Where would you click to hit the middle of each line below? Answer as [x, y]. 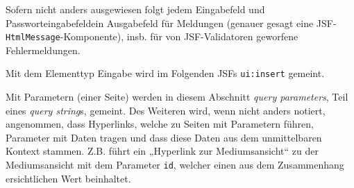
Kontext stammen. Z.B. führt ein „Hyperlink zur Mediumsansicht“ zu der [162, 151]
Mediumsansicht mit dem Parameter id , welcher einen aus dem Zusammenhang [175, 165]
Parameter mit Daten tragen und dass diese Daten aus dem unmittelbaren [164, 137]
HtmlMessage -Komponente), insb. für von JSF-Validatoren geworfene [152, 36]
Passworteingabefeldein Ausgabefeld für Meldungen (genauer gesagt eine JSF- [171, 23]
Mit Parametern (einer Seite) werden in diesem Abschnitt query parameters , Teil [177, 97]
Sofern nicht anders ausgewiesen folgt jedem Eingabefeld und [135, 9]
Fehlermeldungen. [43, 50]
